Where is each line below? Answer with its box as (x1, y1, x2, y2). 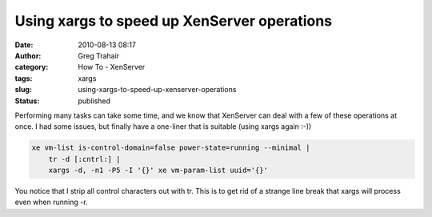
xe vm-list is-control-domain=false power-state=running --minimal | (31, 143, 310, 152)
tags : (14, 73, 33, 83)
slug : (14, 85, 32, 94)
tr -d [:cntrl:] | (48, 155, 121, 163)
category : (14, 62, 49, 72)
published (78, 96, 111, 106)
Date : (14, 40, 34, 50)
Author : (14, 50, 42, 60)
